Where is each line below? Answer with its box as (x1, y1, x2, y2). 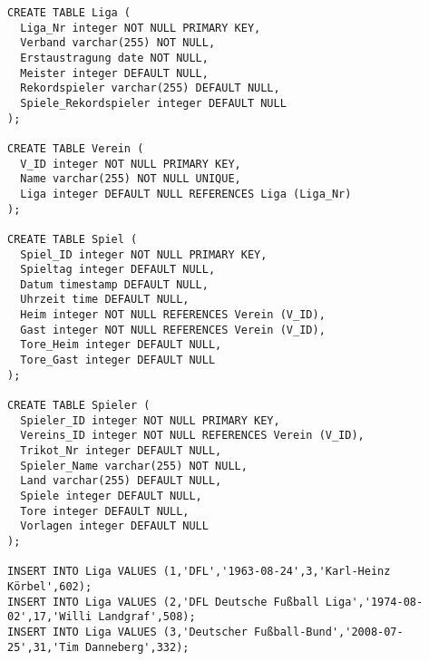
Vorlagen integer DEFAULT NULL (20, 520, 209, 533)
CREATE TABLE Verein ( (7, 141, 144, 155)
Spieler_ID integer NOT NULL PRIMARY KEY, (20, 413, 280, 427)
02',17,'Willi (7, 610, 93, 624)
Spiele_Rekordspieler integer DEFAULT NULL (20, 96, 287, 110)
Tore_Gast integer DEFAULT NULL (20, 354, 216, 367)
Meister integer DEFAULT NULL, (20, 66, 209, 80)
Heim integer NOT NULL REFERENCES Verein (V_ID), (20, 308, 326, 322)
